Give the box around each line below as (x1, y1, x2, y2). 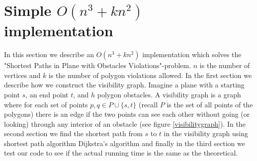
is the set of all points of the (167, 99, 253, 109)
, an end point (25, 89, 69, 99)
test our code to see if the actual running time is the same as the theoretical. (4, 148, 238, 158)
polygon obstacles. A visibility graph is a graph (97, 89, 241, 99)
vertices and (4, 70, 41, 80)
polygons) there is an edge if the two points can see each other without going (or (4, 109, 250, 119)
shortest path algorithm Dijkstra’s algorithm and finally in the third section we (4, 138, 245, 148)
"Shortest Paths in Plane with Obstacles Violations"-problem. (4, 60, 191, 71)
